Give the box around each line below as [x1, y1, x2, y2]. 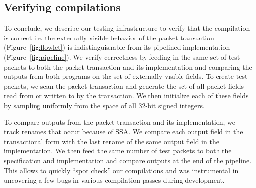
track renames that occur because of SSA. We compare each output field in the [4, 126, 243, 137]
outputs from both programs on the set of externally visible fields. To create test [4, 71, 248, 81]
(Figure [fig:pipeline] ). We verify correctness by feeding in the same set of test [4, 51, 240, 62]
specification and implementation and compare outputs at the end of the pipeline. [4, 155, 252, 165]
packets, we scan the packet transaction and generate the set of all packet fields [4, 80, 244, 91]
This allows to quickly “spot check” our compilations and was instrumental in [4, 165, 239, 175]
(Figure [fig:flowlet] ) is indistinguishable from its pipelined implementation [4, 42, 230, 52]
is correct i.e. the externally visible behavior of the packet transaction [4, 32, 214, 42]
